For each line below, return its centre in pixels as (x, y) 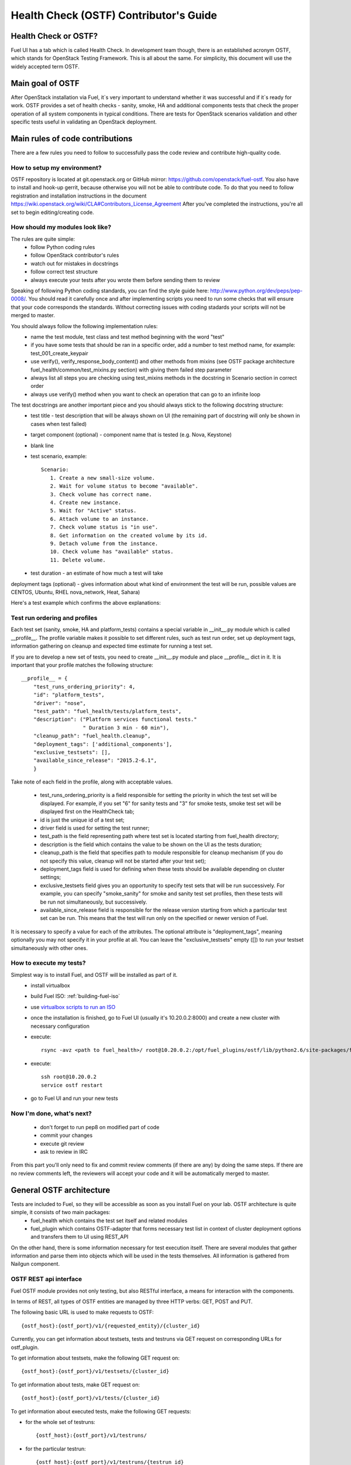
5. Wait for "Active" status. (93, 511)
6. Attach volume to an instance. (99, 519)
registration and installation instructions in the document (79, 196)
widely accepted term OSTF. (45, 66)
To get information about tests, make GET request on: (75, 1384)
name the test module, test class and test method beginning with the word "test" (128, 336)
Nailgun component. (35, 1264)
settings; (51, 877)
